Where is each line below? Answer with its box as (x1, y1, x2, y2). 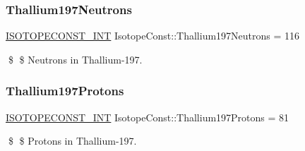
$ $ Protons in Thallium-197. (8, 133, 137, 148)
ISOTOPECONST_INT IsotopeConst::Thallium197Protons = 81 (6, 109, 289, 124)
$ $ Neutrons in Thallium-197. (8, 52, 143, 66)
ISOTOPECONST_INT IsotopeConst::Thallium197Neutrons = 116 (6, 28, 300, 43)
